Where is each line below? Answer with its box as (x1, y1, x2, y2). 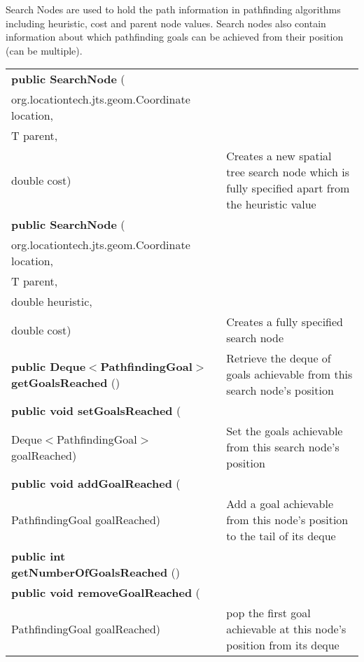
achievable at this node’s (226, 621, 346, 638)
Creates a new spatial (226, 148, 332, 164)
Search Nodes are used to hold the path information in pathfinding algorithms (6, 2, 341, 16)
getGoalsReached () (11, 374, 120, 390)
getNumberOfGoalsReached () (11, 564, 180, 581)
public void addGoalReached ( (11, 475, 181, 492)
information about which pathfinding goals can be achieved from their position (6, 29, 344, 44)
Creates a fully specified (226, 314, 344, 330)
